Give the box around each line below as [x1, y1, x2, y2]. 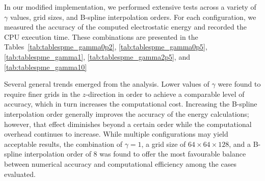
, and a [229, 138, 251, 149]
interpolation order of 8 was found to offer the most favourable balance [24, 148, 246, 159]
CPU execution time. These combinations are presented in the [4, 31, 198, 42]
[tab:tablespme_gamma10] [4, 61, 87, 72]
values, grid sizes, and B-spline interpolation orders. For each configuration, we [10, 11, 256, 22]
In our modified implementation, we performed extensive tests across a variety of [4, 2, 256, 12]
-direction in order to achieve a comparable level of [86, 88, 245, 99]
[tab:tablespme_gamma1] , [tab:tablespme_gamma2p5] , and [4, 51, 190, 62]
